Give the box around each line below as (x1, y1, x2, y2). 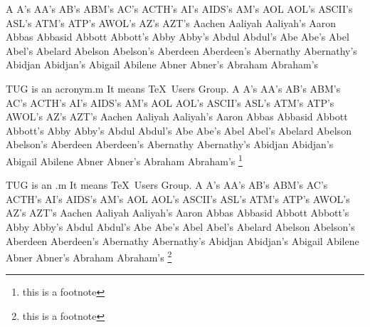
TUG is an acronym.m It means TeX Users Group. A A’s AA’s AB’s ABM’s (6, 81, 341, 95)
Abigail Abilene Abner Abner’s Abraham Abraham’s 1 (6, 151, 243, 168)
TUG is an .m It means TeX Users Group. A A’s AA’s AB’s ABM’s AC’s (6, 177, 328, 192)
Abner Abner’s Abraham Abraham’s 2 (6, 248, 172, 264)
